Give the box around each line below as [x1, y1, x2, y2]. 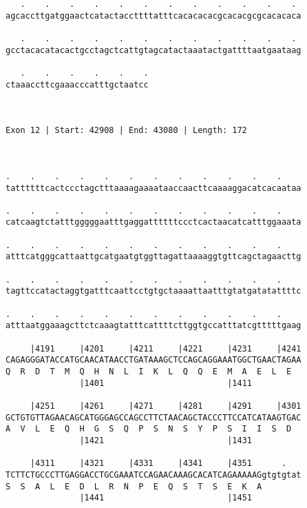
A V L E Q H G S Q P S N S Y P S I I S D [6, 424, 292, 434]
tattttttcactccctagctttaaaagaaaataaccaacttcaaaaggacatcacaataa [6, 183, 301, 193]
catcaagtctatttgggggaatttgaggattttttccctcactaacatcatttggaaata [6, 217, 301, 227]
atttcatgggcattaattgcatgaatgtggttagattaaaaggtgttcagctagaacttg [6, 252, 301, 262]
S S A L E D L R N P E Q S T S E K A [6, 481, 262, 491]
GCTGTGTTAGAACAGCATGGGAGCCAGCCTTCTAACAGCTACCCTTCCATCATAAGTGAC [6, 412, 301, 423]
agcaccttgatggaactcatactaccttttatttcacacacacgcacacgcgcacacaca [6, 10, 301, 21]
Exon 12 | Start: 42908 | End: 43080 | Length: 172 [6, 125, 247, 136]
